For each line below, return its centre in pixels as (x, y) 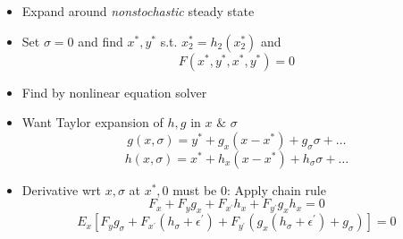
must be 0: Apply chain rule (249, 189)
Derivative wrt (61, 189)
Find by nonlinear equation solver (114, 92)
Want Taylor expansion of (92, 122)
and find (101, 41)
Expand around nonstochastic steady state (138, 11)
